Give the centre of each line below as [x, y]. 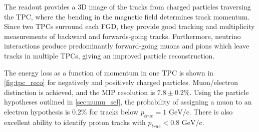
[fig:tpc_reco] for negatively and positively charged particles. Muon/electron [121, 82]
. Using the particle [219, 92]
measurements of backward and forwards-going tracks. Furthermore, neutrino [122, 36]
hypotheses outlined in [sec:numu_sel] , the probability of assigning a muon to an [128, 102]
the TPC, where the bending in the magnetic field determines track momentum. [127, 16]
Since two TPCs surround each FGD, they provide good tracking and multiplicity [129, 26]
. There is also [211, 111]
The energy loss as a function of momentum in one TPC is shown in [109, 72]
